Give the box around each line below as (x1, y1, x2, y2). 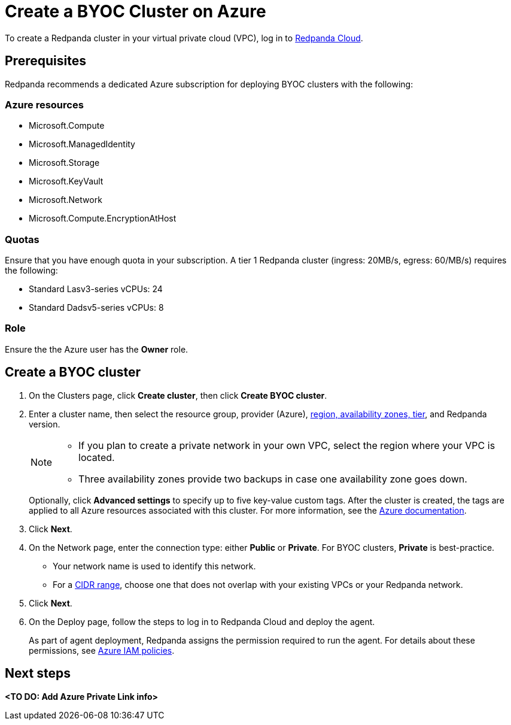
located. (78, 451, 115, 463)
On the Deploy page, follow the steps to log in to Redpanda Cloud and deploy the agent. (29, 616, 375, 627)
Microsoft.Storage (29, 157, 100, 168)
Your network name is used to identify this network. (53, 560, 256, 571)
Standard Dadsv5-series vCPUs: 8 (29, 302, 164, 313)
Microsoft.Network (29, 195, 102, 205)
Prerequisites (5, 53, 86, 69)
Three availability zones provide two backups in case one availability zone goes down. (78, 472, 467, 485)
